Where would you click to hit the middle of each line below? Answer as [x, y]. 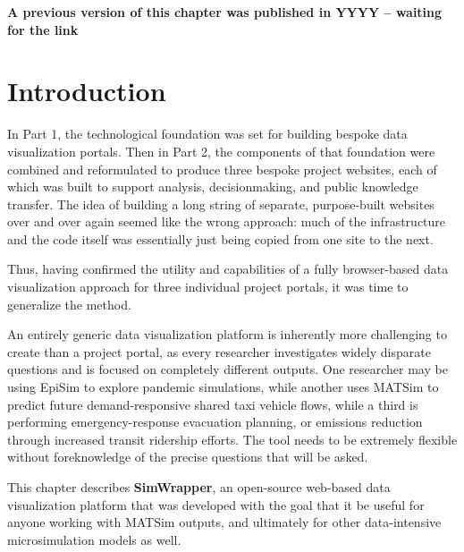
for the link [43, 29]
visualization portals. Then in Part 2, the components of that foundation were [221, 151]
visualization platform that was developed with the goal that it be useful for [216, 504]
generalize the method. [69, 304]
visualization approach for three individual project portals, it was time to [208, 287]
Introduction [87, 91]
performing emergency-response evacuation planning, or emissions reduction [215, 422]
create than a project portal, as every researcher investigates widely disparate [219, 351]
